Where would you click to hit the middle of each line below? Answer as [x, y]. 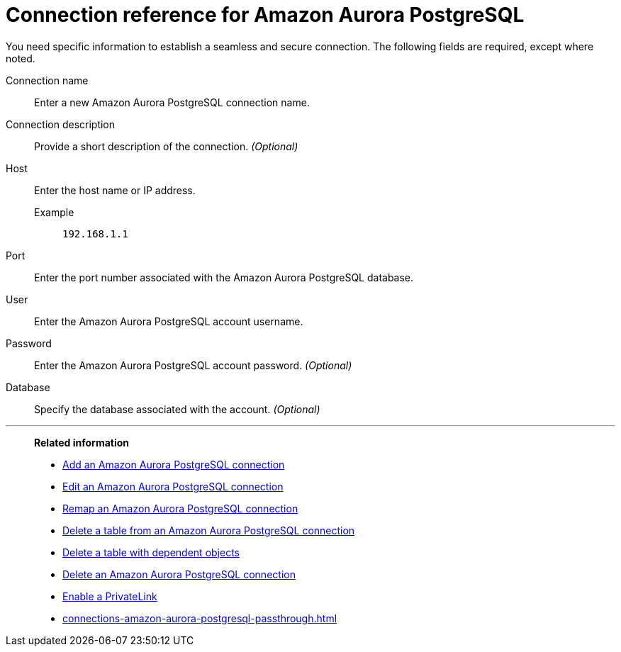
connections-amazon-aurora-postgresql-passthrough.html [200, 618]
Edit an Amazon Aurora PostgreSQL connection [173, 486]
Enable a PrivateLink [110, 596]
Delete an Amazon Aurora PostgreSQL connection [179, 574]
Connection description [61, 124]
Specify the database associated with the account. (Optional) [177, 409]
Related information [82, 442]
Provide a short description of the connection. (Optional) [166, 146]
